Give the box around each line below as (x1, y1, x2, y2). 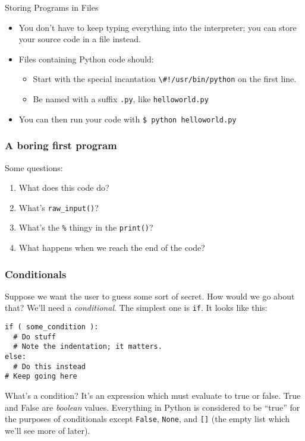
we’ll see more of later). (5, 424, 90, 436)
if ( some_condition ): (5, 323, 99, 332)
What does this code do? (18, 181, 109, 194)
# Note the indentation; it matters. (13, 342, 162, 351)
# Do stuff (13, 332, 56, 341)
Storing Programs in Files (5, 1, 99, 13)
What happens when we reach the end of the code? (18, 241, 205, 254)
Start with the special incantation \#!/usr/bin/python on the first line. (33, 73, 297, 85)
